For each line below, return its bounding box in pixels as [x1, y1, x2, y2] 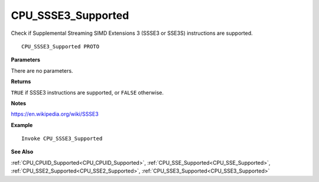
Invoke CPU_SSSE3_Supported [21, 135, 103, 142]
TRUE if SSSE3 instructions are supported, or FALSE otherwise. [11, 89, 164, 96]
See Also [11, 148, 34, 155]
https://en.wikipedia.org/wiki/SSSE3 [11, 110, 99, 118]
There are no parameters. [11, 67, 73, 74]
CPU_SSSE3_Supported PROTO [21, 43, 100, 50]
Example [11, 121, 33, 128]
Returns [11, 78, 31, 85]
